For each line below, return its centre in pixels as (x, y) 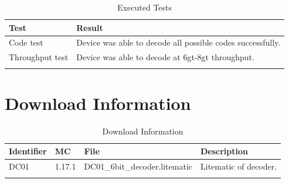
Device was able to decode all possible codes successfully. (178, 42)
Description (225, 151)
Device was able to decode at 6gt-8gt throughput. (165, 57)
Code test (26, 42)
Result (90, 27)
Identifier (28, 151)
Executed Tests (145, 7)
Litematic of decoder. (239, 166)
